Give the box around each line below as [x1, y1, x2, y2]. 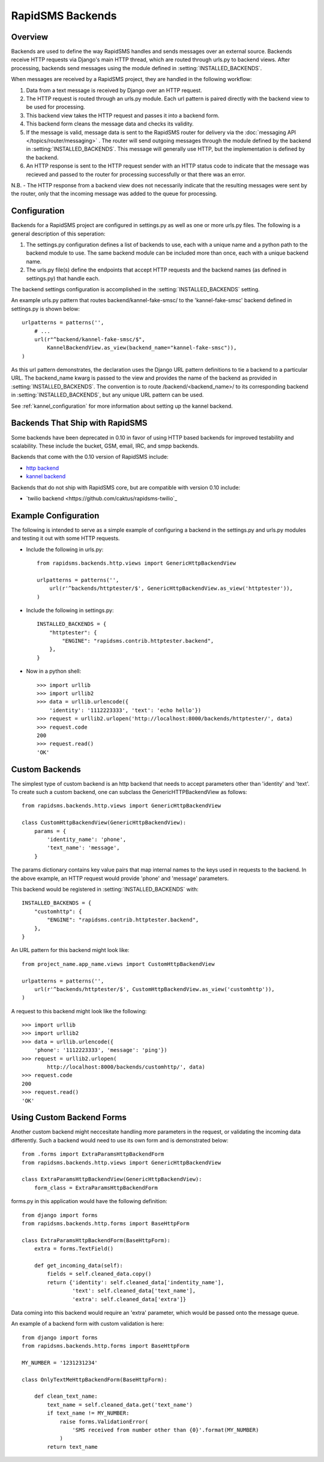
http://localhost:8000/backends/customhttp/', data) [47, 1064, 205, 1070]
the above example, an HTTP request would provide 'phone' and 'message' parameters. [11, 875, 229, 882]
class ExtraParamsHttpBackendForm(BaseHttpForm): [22, 1237, 171, 1243]
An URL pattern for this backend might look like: [11, 947, 130, 954]
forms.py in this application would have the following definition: [11, 1198, 167, 1205]
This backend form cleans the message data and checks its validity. [26, 120, 194, 127]
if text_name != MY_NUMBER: [47, 1410, 130, 1417]
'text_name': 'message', [47, 845, 120, 851]
